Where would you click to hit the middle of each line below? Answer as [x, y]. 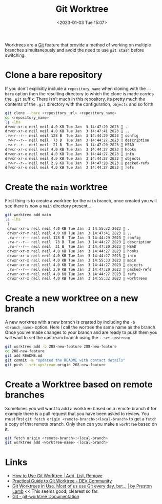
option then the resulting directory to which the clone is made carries [84, 93]
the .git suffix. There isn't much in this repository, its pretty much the [75, 99]
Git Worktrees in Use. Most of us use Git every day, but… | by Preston [82, 486]
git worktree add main [28, 215]
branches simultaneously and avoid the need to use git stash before [75, 50]
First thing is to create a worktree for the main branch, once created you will [81, 201]
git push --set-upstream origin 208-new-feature [55, 365]
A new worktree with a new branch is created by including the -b [70, 322]
